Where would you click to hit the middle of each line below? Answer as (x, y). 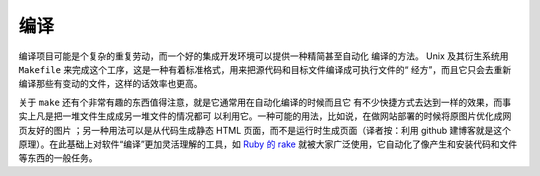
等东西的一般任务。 (58, 158)
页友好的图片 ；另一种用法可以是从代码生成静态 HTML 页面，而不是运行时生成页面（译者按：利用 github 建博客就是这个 (265, 130)
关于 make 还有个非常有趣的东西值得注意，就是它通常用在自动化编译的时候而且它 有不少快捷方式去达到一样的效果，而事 (265, 102)
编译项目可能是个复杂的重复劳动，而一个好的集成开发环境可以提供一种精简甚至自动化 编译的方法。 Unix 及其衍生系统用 (263, 56)
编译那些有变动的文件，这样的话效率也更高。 (110, 84)
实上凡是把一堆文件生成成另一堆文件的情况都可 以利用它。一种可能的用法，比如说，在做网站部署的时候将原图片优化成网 (265, 116)
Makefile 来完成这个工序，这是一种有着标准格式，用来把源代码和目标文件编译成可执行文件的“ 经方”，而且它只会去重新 (265, 69)
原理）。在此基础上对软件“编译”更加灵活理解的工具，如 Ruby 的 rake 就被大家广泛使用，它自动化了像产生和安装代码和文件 (268, 144)
